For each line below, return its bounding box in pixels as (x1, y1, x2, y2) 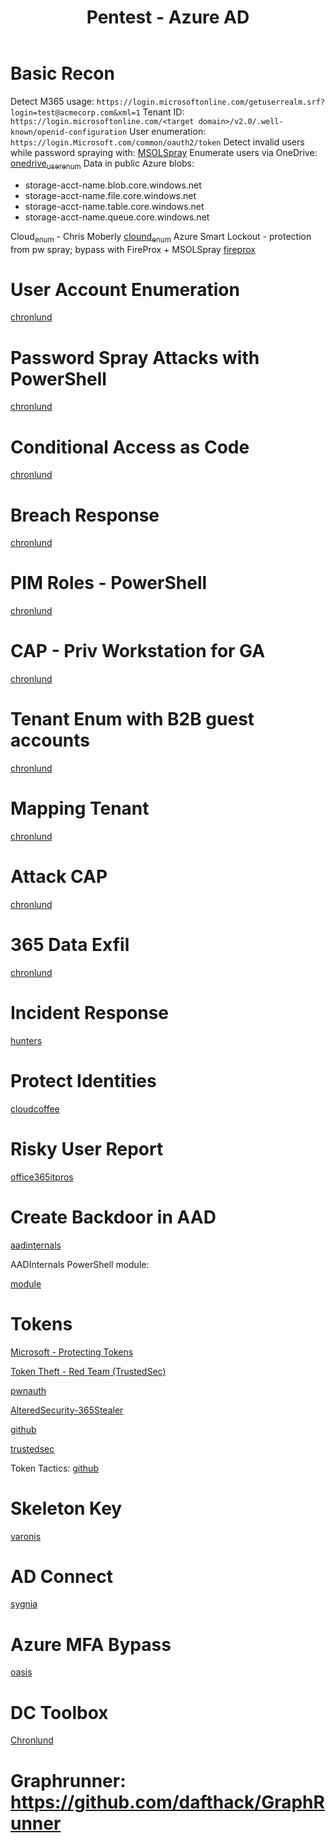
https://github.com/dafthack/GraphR (10, 1791, 325, 1813)
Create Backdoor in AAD (10, 1206, 217, 1228)
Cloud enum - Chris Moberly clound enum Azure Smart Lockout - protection (10, 230, 312, 245)
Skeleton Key (10, 1497, 123, 1520)
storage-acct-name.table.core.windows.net (24, 200, 205, 212)
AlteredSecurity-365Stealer (10, 1404, 124, 1416)
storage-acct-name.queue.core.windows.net (24, 211, 210, 223)
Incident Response (10, 1002, 170, 1025)
